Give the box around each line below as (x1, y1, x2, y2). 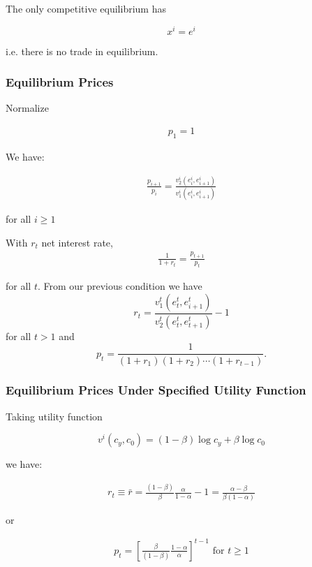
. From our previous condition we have (37, 279, 202, 293)
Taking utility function (6, 408, 103, 423)
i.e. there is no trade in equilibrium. (6, 43, 158, 58)
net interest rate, (41, 235, 113, 249)
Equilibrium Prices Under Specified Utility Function (6, 381, 306, 399)
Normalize (6, 101, 49, 115)
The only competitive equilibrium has (6, 1, 166, 15)
